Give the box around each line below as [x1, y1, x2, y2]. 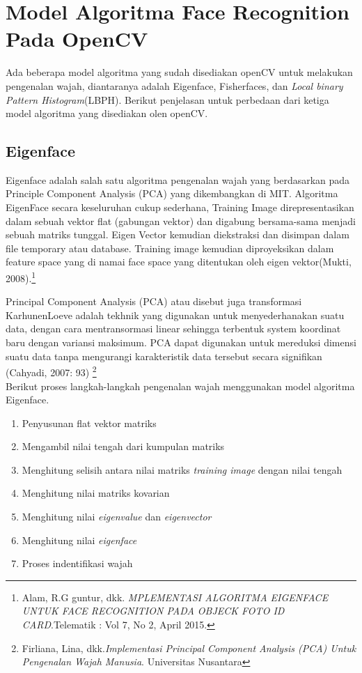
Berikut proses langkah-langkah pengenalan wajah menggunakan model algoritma [6, 378, 355, 393]
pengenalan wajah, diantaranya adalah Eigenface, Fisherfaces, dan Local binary [6, 78, 343, 93]
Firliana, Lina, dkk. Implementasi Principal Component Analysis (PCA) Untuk [22, 640, 356, 655]
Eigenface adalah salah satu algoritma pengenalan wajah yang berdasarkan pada [6, 172, 350, 187]
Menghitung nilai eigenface [22, 532, 137, 547]
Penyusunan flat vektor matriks [22, 415, 157, 430]
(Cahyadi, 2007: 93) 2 [6, 363, 97, 379]
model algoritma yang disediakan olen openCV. [6, 106, 208, 121]
